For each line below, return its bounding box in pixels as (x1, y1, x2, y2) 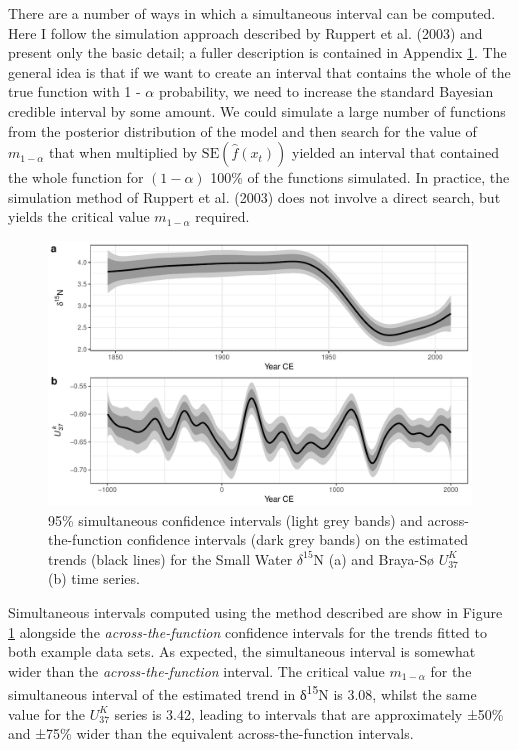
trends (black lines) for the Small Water (48, 548, 293, 569)
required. (195, 206, 250, 227)
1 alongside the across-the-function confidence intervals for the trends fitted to (8, 621, 487, 642)
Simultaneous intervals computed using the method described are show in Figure (8, 601, 503, 622)
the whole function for (8, 167, 144, 188)
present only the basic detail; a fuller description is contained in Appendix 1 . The (8, 42, 507, 63)
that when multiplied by (48, 142, 198, 163)
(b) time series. (48, 568, 140, 589)
